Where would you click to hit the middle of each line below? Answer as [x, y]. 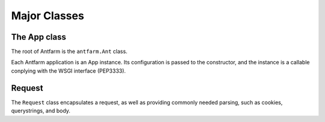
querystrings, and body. [41, 111]
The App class [39, 37]
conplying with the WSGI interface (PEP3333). [69, 71]
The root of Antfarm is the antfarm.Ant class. [69, 52]
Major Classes [48, 16]
